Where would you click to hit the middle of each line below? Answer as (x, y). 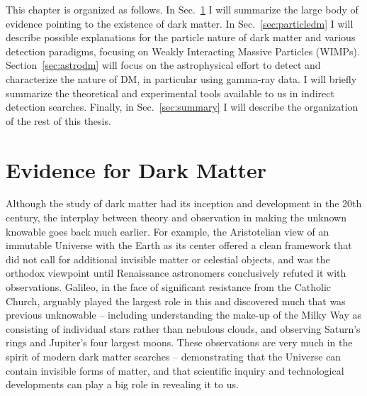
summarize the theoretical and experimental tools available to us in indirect (170, 93)
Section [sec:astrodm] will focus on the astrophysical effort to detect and (163, 65)
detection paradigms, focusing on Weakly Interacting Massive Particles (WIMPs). (183, 51)
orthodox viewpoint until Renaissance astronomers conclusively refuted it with (176, 273)
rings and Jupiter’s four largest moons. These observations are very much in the (179, 342)
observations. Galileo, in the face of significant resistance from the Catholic (169, 287)
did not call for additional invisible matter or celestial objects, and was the (168, 259)
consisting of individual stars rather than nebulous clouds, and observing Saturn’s (183, 328)
